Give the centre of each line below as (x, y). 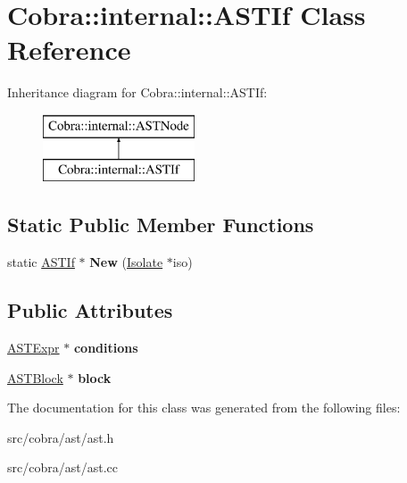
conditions (106, 348)
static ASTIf (41, 262)
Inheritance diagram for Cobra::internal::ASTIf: (137, 92)
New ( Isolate (126, 262)
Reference (69, 50)
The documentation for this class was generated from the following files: (204, 408)
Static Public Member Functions (161, 225)
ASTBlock (35, 377)
